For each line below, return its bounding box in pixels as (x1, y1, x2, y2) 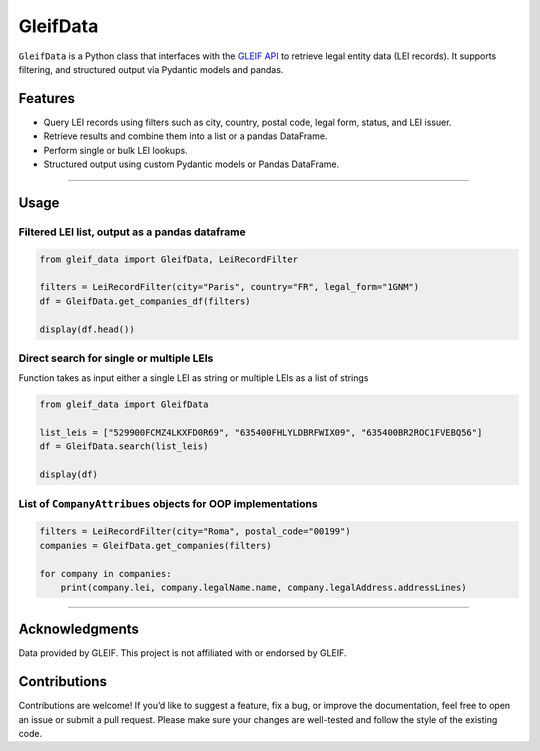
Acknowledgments (18, 621, 140, 638)
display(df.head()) (39, 323, 135, 335)
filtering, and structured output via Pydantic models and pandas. (18, 63, 284, 75)
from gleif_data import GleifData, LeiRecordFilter (39, 253, 299, 265)
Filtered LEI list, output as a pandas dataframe (18, 225, 246, 239)
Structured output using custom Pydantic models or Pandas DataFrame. (43, 158, 340, 170)
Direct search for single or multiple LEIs (18, 351, 214, 365)
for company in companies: (39, 568, 172, 579)
